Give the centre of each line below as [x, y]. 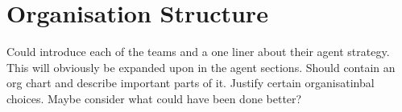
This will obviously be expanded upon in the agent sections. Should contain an [201, 67]
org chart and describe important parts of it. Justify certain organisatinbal [191, 83]
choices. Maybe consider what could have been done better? [154, 98]
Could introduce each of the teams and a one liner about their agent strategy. [198, 52]
